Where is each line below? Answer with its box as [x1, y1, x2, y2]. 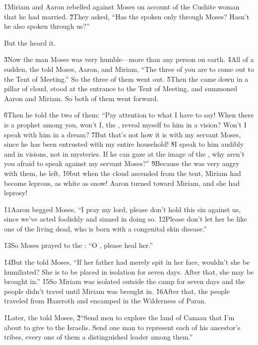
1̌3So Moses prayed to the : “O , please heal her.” [4, 240, 153, 250]
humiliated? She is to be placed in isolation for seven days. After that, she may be [4, 266, 254, 277]
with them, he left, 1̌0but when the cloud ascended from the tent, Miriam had [4, 168, 241, 178]
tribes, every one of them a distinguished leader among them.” [4, 332, 193, 342]
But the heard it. [4, 37, 56, 48]
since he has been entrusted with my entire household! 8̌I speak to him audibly [4, 139, 244, 149]
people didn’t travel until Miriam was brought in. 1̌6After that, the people [4, 286, 230, 296]
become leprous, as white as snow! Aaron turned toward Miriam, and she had [4, 177, 240, 188]
